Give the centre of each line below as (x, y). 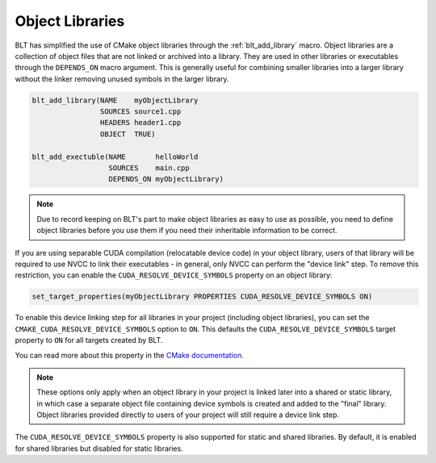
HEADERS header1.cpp (140, 123)
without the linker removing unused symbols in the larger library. (122, 79)
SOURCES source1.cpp (140, 112)
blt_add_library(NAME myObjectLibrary (115, 100)
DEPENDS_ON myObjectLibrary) (166, 179)
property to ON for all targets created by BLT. (89, 340)
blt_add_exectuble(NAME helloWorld (115, 156)
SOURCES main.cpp (149, 168)
